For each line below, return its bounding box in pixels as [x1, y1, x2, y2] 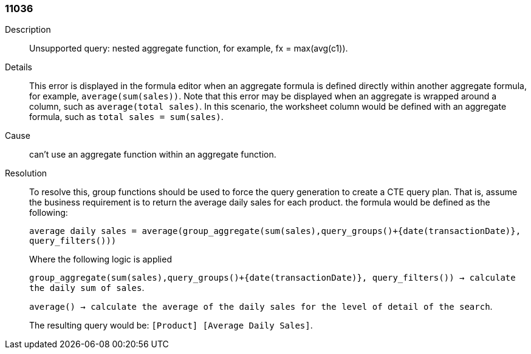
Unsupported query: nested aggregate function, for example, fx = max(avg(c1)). [29, 43, 348, 54]
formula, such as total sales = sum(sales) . [29, 112, 224, 122]
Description [5, 24, 51, 35]
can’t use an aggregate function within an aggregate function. [29, 149, 276, 160]
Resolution [5, 168, 47, 179]
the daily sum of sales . [29, 282, 145, 293]
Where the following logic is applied [29, 254, 172, 265]
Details [5, 62, 32, 73]
